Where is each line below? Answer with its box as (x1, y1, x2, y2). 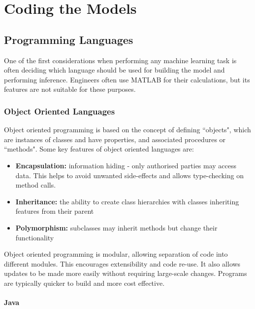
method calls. (15, 180, 56, 190)
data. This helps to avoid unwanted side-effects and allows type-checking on (15, 170, 244, 180)
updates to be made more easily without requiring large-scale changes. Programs (4, 268, 247, 278)
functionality (15, 232, 54, 242)
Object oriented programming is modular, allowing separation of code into (4, 249, 228, 259)
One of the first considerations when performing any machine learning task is (4, 55, 237, 65)
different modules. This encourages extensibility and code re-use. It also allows (4, 258, 241, 269)
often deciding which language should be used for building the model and (4, 65, 225, 75)
